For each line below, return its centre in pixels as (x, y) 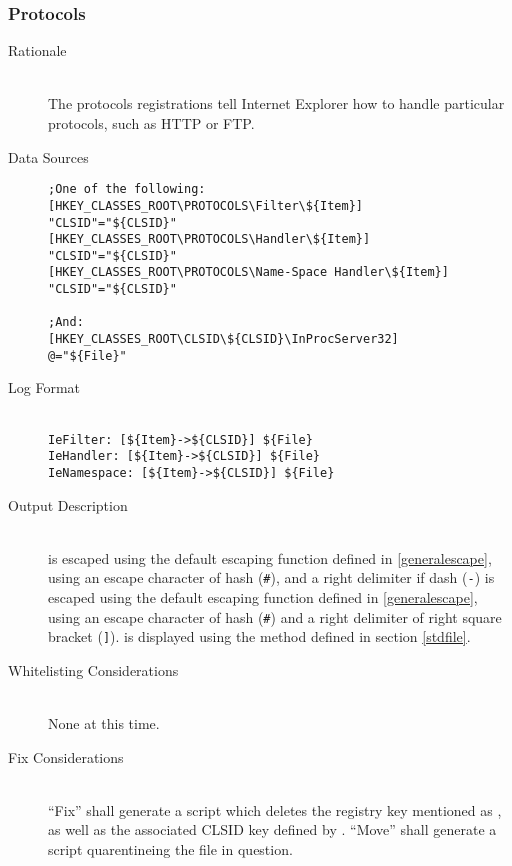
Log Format (44, 387)
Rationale (37, 50)
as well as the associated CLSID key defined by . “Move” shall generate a (272, 829)
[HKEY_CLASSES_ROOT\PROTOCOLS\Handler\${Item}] (209, 239)
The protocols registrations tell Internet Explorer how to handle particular (276, 103)
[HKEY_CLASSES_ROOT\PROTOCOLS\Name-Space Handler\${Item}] (248, 272)
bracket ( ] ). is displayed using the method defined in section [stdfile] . (259, 636)
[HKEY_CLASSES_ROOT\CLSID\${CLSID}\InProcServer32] (223, 339)
